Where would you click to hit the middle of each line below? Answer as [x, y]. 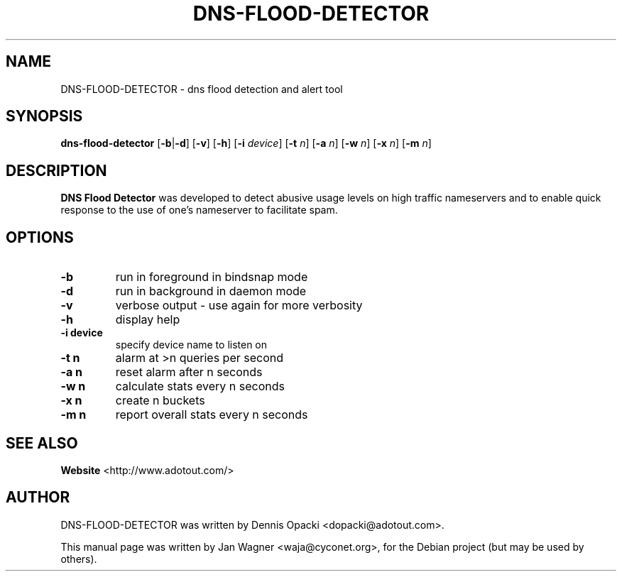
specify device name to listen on [191, 345]
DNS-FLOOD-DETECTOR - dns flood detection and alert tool [202, 89]
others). [79, 559]
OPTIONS [40, 237]
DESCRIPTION [56, 170]
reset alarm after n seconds [189, 372]
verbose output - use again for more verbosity [239, 306]
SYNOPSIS [44, 116]
